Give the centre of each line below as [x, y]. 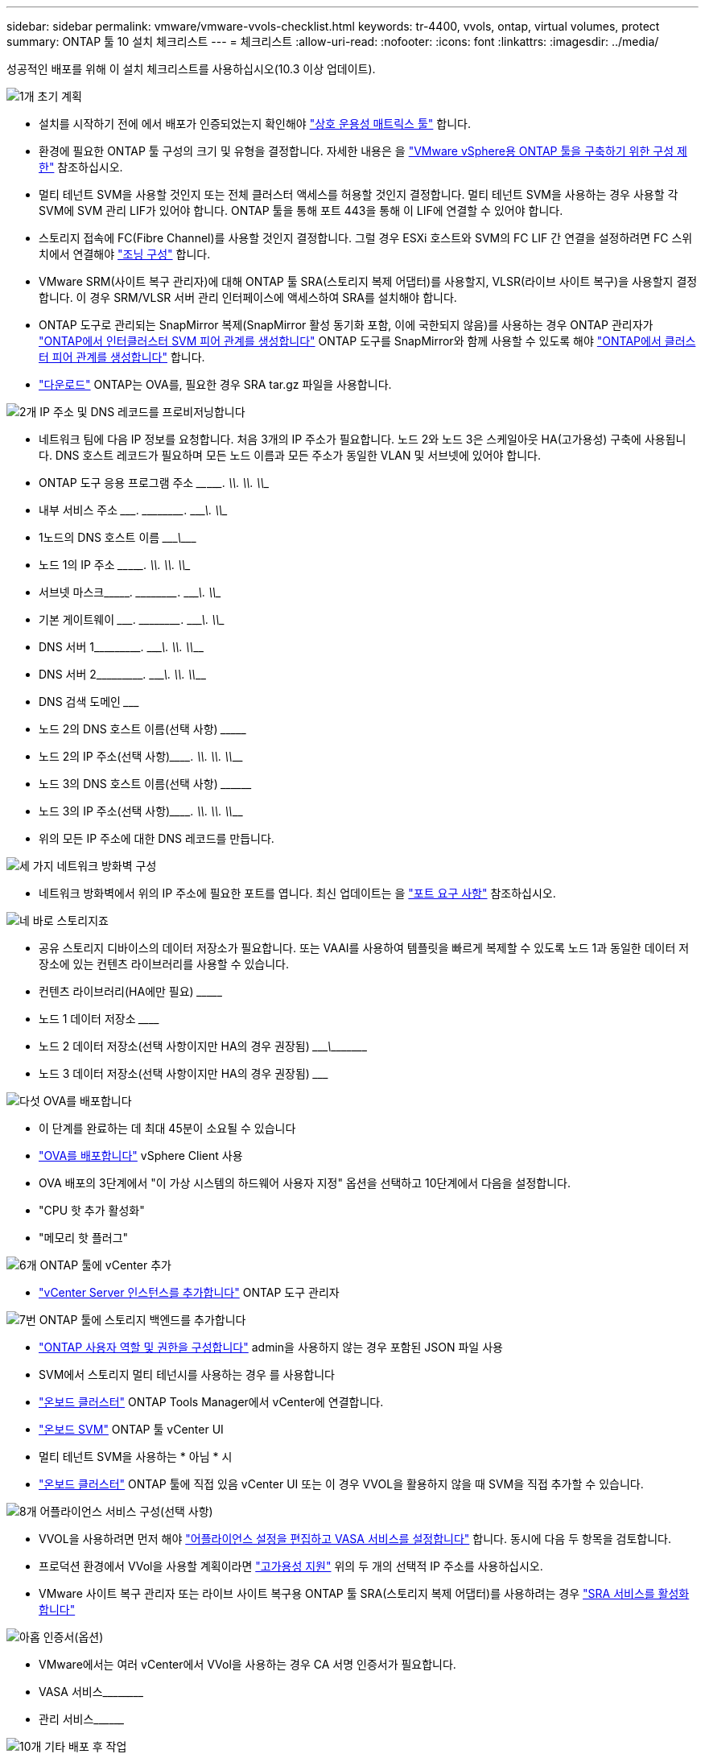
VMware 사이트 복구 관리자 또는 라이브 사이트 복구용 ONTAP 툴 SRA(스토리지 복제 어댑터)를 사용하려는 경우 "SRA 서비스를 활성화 [364, 1593]
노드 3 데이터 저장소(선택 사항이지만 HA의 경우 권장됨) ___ [184, 1073]
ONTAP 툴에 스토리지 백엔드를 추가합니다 [142, 1320]
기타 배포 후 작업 [86, 1746]
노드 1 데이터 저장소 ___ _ [99, 1019]
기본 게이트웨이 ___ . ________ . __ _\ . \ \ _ [132, 619]
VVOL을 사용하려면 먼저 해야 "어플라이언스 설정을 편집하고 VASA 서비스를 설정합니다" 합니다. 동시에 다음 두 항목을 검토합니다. [355, 1539]
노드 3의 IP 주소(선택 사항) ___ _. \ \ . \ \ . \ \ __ [141, 811]
